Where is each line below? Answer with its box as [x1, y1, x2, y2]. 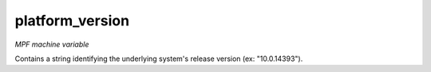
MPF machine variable [14, 40, 89, 49]
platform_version [14, 12, 130, 29]
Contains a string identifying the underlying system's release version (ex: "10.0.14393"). [14, 54, 303, 63]
